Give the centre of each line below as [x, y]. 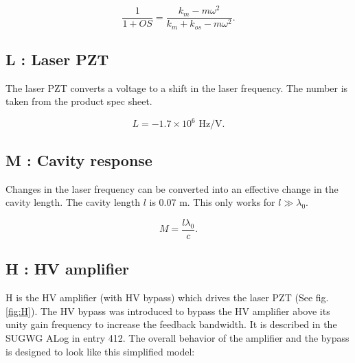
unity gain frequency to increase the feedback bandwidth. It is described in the [171, 324]
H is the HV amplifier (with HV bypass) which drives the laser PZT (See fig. [167, 297]
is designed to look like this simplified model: [100, 351]
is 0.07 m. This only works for [212, 202]
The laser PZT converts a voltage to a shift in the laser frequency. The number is [177, 87]
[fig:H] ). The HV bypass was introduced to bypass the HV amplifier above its [168, 311]
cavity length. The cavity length [73, 202]
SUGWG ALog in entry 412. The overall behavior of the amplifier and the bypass [177, 337]
